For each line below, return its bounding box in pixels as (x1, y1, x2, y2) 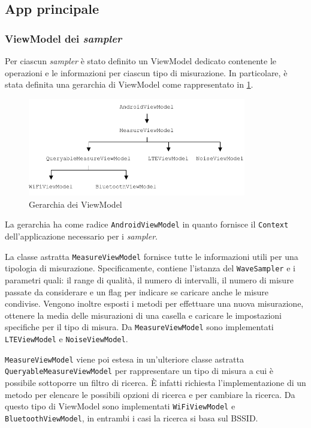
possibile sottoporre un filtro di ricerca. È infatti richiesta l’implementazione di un (5, 376, 306, 388)
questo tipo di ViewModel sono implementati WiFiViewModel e (5, 400, 235, 412)
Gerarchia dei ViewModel (29, 197, 122, 210)
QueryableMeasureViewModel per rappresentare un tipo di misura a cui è (5, 364, 274, 377)
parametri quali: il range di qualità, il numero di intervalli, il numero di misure (5, 273, 294, 286)
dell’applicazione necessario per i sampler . (5, 230, 158, 243)
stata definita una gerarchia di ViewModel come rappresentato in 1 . (5, 78, 253, 91)
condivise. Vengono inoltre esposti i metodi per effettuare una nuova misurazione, (5, 297, 304, 310)
